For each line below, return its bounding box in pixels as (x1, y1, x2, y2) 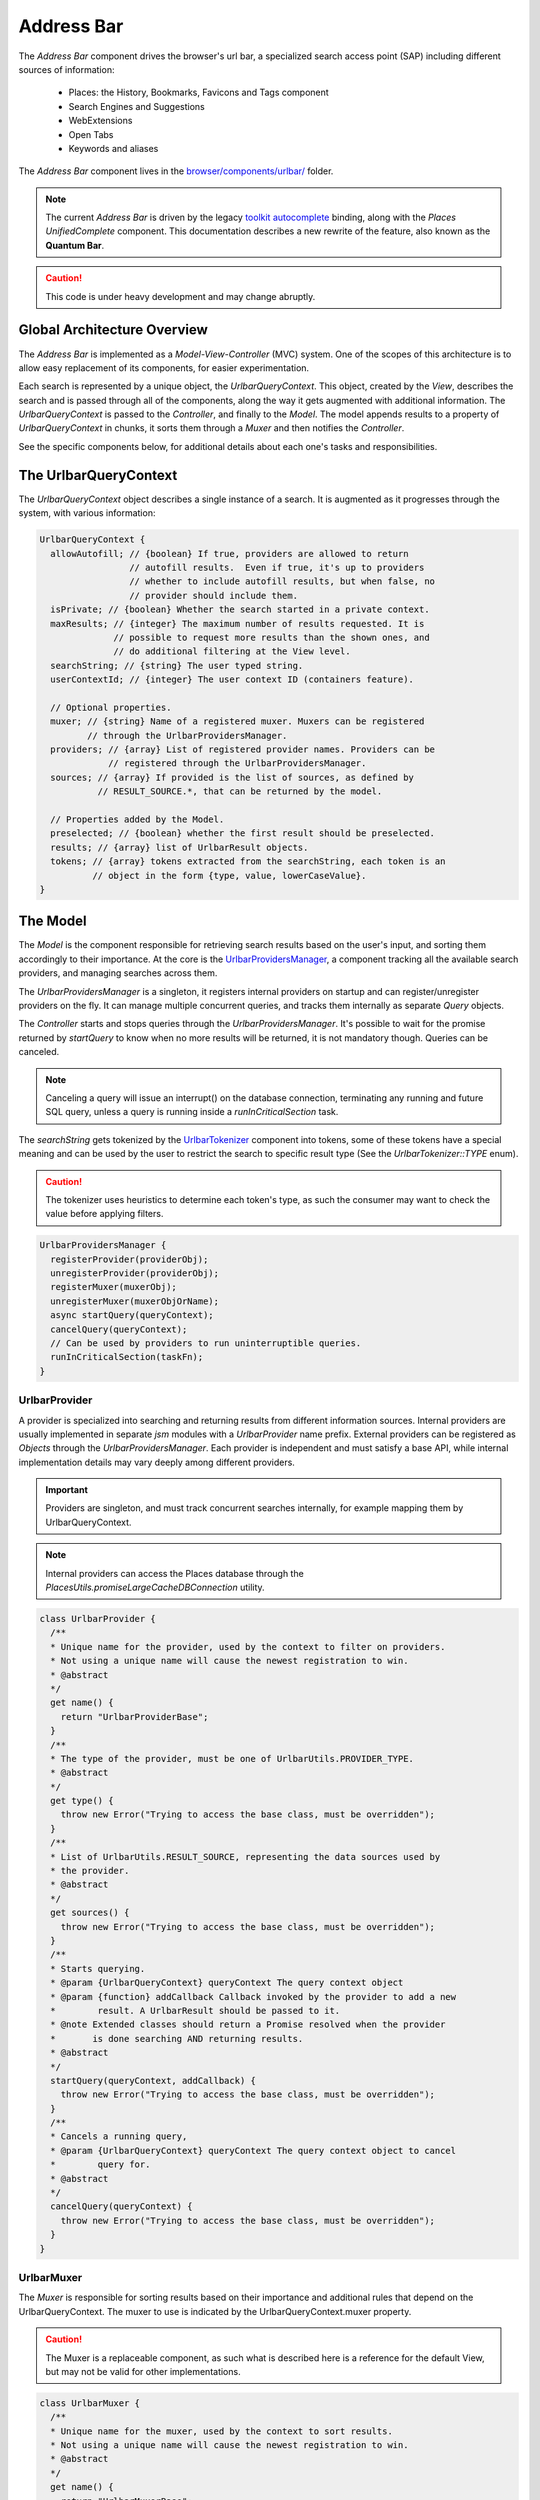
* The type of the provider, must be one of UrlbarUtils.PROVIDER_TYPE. (50, 1753, 415, 1764)
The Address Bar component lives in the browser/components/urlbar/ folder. (18, 165, 334, 177)
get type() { (50, 1795, 114, 1807)
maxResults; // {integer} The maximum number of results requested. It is (50, 618, 425, 629)
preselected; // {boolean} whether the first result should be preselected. (50, 828, 435, 839)
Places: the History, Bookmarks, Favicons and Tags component (68, 86, 329, 99)
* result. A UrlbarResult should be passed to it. (50, 2005, 341, 2016)
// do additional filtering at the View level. (113, 646, 351, 657)
